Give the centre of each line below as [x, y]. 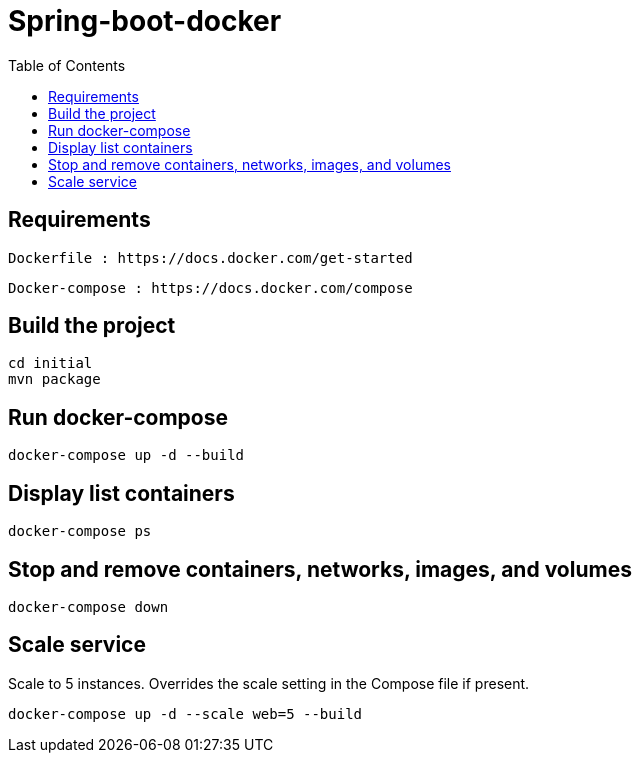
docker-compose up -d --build [126, 455]
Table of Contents [67, 65]
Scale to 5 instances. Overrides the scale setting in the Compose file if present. [269, 683]
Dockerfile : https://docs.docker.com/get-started [210, 257]
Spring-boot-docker [145, 21]
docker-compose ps [80, 531]
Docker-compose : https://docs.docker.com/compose [210, 287]
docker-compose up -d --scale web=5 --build [185, 713]
